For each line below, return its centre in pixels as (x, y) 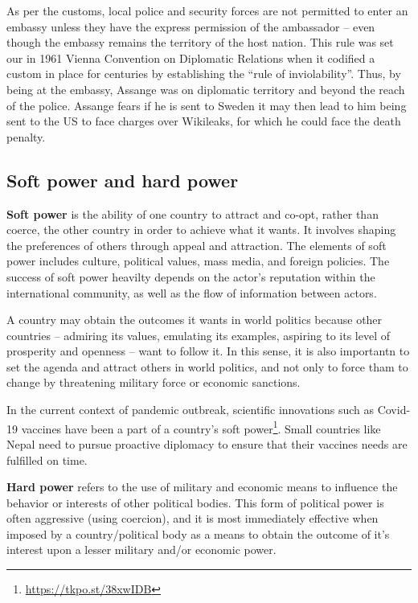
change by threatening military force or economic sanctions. (154, 382)
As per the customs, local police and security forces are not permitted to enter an (207, 10)
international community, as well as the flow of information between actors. (192, 292)
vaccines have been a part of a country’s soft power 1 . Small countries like (201, 427)
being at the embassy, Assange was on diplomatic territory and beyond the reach (206, 89)
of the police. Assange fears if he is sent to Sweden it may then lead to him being (207, 105)
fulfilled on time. (47, 459)
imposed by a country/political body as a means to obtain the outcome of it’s (198, 533)
